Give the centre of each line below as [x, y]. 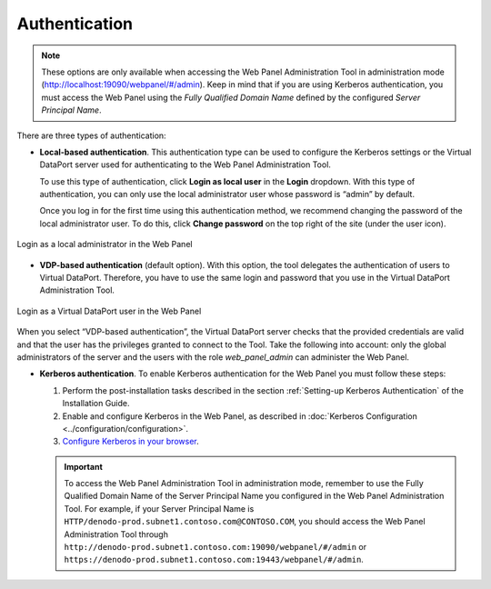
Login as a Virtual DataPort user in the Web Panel [109, 311]
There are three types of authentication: [92, 135]
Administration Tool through [116, 534]
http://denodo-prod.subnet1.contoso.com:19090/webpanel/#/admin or [215, 547]
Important [84, 466]
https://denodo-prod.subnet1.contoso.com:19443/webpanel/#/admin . [214, 560]
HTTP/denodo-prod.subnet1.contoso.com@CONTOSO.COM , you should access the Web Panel [245, 522]
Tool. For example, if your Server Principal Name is [159, 508]
